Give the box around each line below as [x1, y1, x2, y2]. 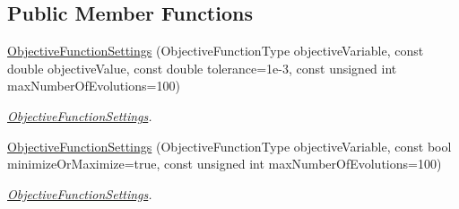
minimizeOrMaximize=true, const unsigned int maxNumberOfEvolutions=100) [7, 154, 442, 173]
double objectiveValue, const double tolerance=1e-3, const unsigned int [7, 58, 397, 77]
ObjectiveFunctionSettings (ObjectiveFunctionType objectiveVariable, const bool [7, 136, 452, 155]
